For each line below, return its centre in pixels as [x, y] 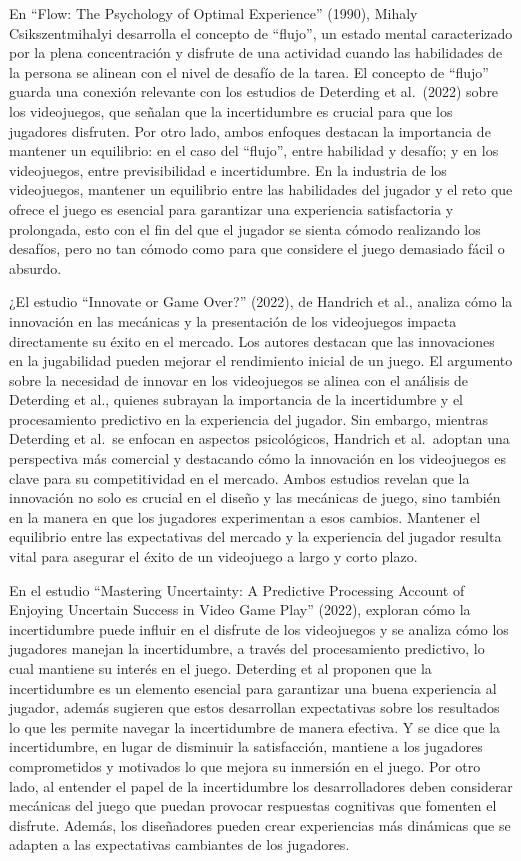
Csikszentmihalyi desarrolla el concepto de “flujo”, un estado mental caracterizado [261, 32]
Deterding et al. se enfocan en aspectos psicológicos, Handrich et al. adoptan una [259, 438]
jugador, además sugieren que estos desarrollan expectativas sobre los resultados [254, 707]
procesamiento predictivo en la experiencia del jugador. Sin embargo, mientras [249, 418]
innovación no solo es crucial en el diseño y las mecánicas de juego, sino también [255, 497]
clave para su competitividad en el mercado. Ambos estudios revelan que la [239, 477]
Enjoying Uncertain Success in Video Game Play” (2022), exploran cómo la [240, 609]
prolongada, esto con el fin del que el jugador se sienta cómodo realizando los [245, 228]
